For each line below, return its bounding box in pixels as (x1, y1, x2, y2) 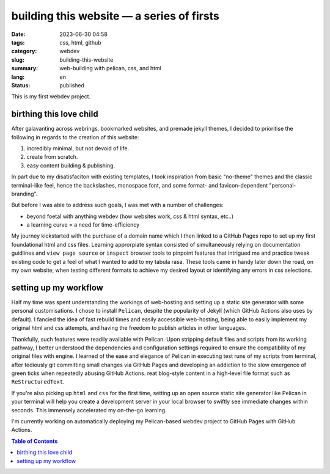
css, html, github (59, 38, 101, 46)
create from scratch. (26, 153, 78, 161)
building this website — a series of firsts (11, 9, 219, 23)
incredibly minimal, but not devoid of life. (26, 144, 130, 152)
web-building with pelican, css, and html (59, 65, 162, 72)
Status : (11, 81, 31, 89)
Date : (11, 31, 26, 38)
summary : (11, 65, 38, 72)
